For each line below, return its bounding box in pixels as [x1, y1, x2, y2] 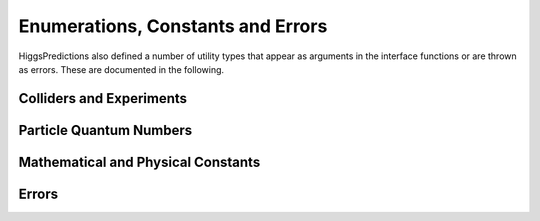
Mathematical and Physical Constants [18, 153, 261, 170]
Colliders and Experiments [18, 90, 188, 107]
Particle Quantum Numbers [18, 121, 193, 139]
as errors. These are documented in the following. [18, 63, 225, 75]
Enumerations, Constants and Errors [18, 15, 328, 37]
